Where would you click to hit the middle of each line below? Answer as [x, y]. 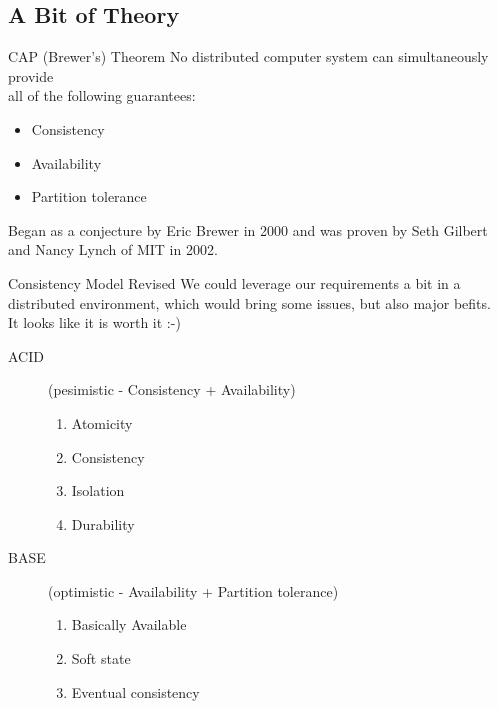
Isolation [98, 490]
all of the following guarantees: [102, 95]
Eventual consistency [135, 691]
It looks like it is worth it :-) [94, 322]
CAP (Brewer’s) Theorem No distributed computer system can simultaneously [248, 56]
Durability [103, 523]
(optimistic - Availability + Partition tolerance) [193, 590]
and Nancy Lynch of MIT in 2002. [113, 249]
